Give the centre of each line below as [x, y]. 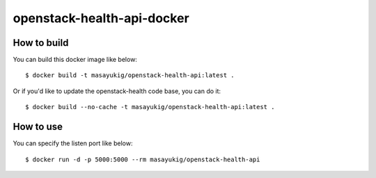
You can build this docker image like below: [75, 60]
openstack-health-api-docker [101, 18]
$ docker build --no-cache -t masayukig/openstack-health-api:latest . [150, 107]
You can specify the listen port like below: [73, 143]
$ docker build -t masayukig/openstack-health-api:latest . [130, 75]
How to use [38, 127]
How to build [41, 43]
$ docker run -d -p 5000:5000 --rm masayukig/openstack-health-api [143, 159]
